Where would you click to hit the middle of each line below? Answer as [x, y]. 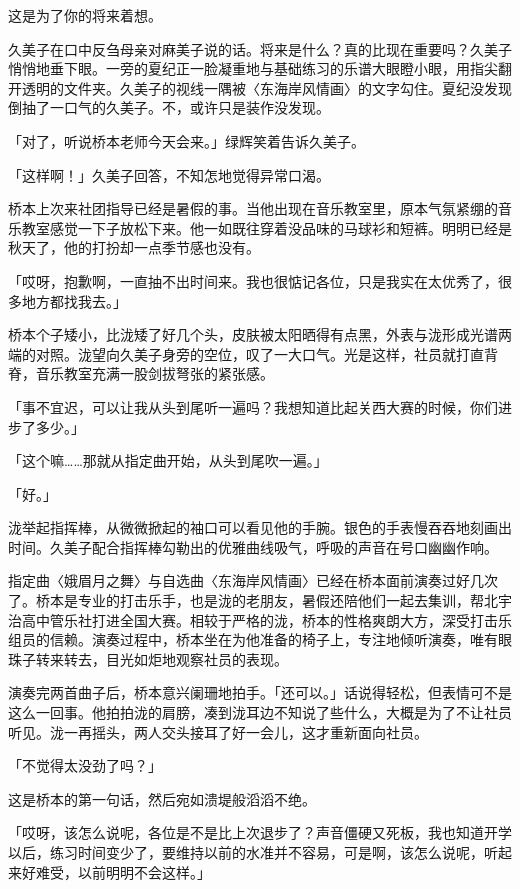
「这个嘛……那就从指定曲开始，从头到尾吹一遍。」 [168, 460]
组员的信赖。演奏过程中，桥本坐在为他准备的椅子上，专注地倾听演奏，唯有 [253, 639]
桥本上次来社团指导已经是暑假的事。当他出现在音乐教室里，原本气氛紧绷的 [253, 208]
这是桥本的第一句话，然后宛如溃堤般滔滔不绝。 [162, 798]
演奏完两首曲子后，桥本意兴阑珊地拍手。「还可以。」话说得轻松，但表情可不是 [260, 692]
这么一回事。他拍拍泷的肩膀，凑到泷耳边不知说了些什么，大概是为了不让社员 [260, 712]
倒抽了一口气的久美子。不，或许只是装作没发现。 [169, 107]
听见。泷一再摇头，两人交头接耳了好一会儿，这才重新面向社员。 [218, 731]
